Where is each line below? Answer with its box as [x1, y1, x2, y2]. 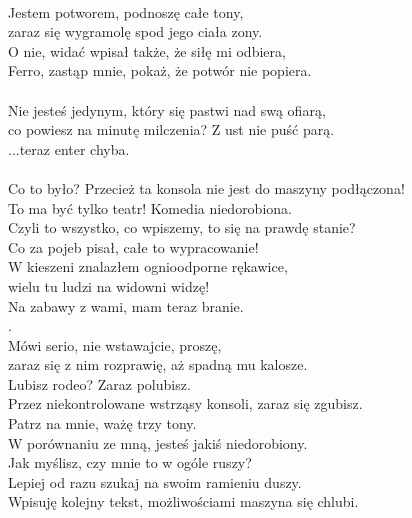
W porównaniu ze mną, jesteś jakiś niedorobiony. [8, 432, 308, 453]
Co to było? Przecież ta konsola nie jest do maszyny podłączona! [8, 177, 405, 198]
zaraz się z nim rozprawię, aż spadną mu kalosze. [8, 354, 308, 375]
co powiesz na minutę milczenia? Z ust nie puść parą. [8, 119, 335, 140]
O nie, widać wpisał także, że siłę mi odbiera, [8, 40, 286, 61]
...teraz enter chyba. [8, 138, 130, 159]
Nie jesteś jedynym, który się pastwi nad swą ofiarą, [8, 99, 326, 120]
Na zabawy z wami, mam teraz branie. [8, 295, 244, 316]
